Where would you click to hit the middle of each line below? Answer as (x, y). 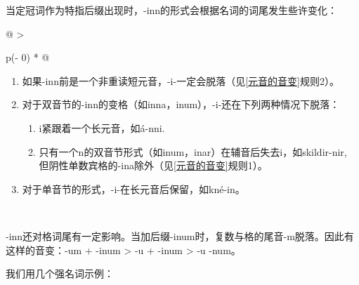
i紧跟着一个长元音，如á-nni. (102, 127)
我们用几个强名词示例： (60, 273)
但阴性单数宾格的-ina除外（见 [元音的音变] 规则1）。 (153, 165)
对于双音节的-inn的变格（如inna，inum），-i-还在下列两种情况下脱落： (181, 104)
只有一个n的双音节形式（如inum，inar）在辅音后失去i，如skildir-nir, (193, 151)
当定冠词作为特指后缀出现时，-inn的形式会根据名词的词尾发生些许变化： (172, 10)
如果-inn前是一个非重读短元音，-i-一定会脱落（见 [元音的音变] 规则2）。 (181, 80)
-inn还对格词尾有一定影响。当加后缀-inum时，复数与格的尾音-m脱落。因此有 (180, 236)
